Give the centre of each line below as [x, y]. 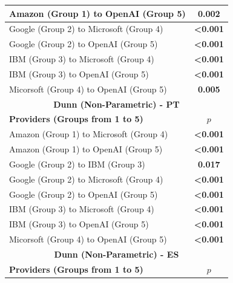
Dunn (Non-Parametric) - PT [116, 104]
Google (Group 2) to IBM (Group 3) [77, 164]
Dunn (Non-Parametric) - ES [116, 254]
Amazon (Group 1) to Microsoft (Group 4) [89, 134]
